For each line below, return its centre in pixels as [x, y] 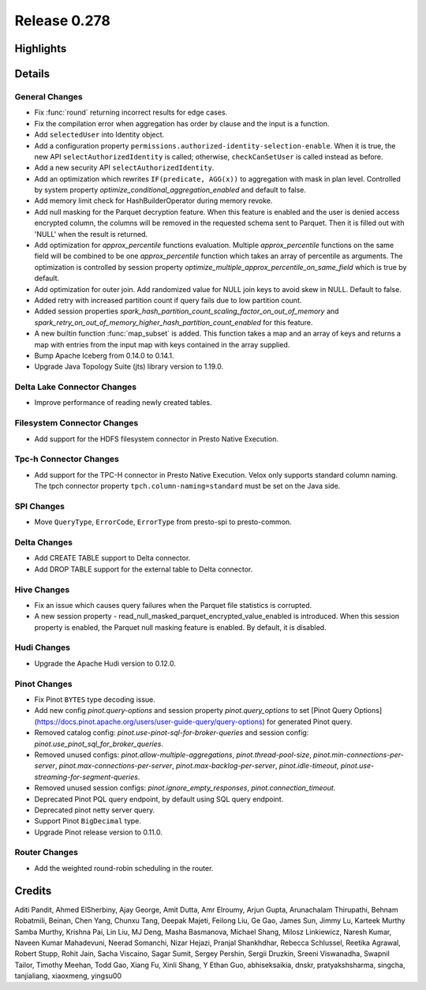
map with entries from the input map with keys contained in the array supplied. [162, 344]
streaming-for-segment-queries [86, 777]
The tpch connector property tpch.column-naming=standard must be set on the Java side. [187, 486]
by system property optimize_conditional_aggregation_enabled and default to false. [170, 190]
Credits [33, 891]
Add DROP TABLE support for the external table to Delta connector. [144, 569]
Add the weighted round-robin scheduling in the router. [124, 868]
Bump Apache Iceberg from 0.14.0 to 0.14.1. [104, 355]
